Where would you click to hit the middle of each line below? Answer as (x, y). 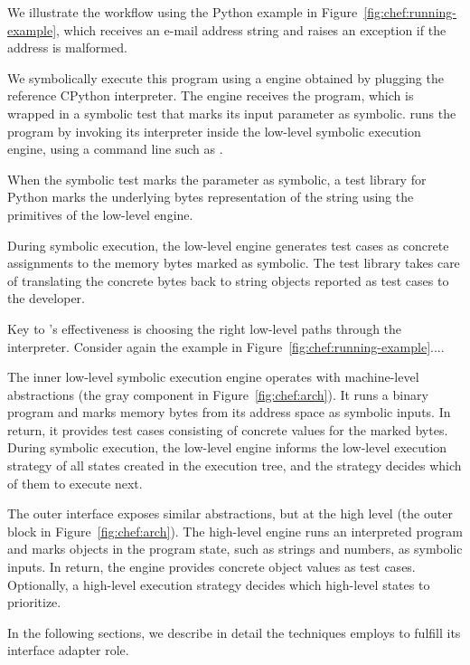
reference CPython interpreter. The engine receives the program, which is (211, 95)
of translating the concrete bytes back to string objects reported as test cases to (228, 280)
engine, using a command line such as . (115, 149)
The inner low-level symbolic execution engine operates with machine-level (213, 377)
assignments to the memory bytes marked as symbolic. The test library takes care (234, 263)
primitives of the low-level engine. (100, 214)
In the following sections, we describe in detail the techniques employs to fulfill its (234, 632)
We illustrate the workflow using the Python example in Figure (183, 12)
